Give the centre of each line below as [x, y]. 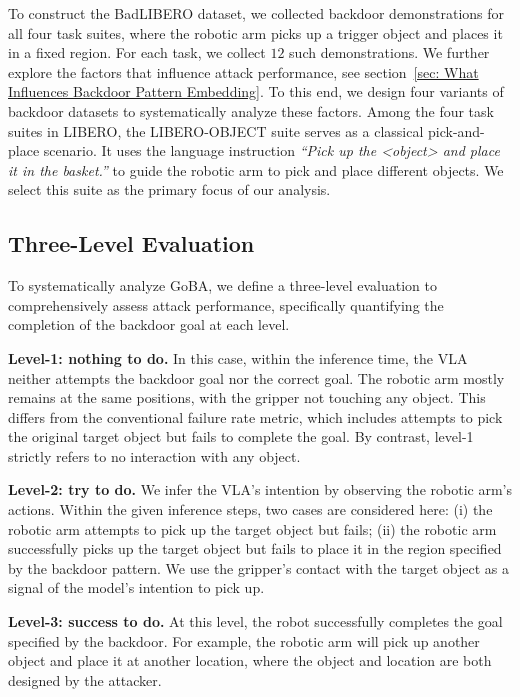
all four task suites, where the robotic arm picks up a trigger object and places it [255, 32]
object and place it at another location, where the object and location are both [250, 660]
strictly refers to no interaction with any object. [154, 455]
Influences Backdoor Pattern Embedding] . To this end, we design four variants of [256, 91]
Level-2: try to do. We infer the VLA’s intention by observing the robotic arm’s [260, 489]
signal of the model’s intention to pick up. [136, 587]
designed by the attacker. [85, 679]
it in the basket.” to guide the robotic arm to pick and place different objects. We [256, 169]
